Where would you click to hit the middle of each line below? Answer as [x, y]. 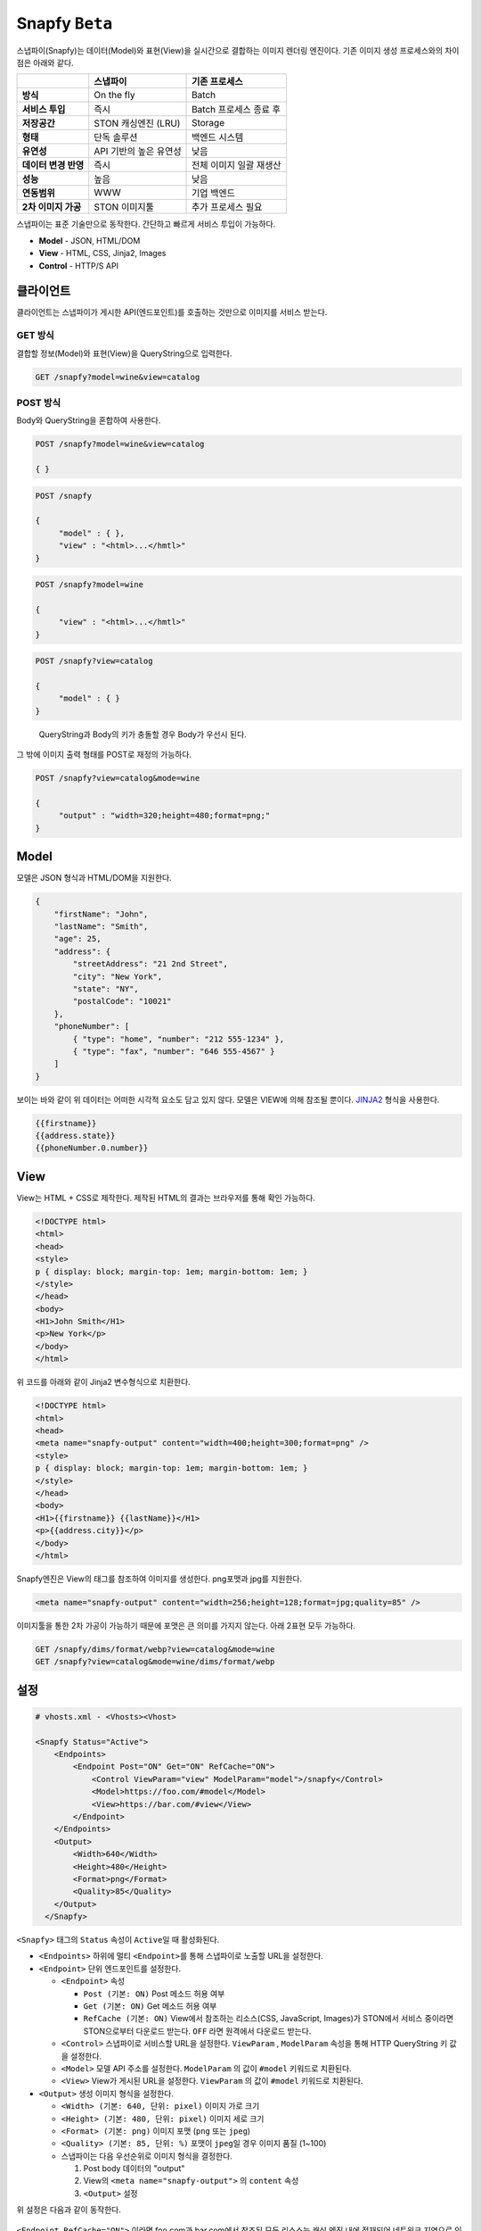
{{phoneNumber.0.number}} [92, 1148]
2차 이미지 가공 [52, 207]
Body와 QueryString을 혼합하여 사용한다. [89, 420]
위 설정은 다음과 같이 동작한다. [69, 2210]
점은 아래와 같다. [45, 62]
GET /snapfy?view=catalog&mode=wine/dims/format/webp [155, 1662]
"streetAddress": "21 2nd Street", [151, 964]
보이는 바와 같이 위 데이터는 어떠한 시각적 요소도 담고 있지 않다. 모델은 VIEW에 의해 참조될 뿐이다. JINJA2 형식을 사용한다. [228, 1099]
